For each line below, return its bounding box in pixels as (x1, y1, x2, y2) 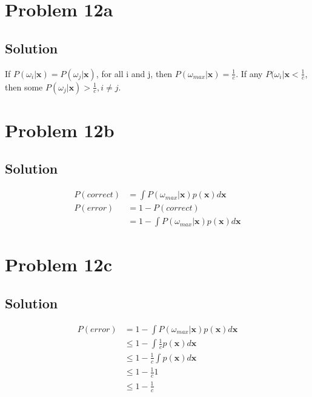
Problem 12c (5, 252, 113, 277)
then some (5, 80, 43, 93)
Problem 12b (5, 117, 115, 142)
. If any (236, 67, 263, 80)
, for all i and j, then (96, 67, 173, 80)
